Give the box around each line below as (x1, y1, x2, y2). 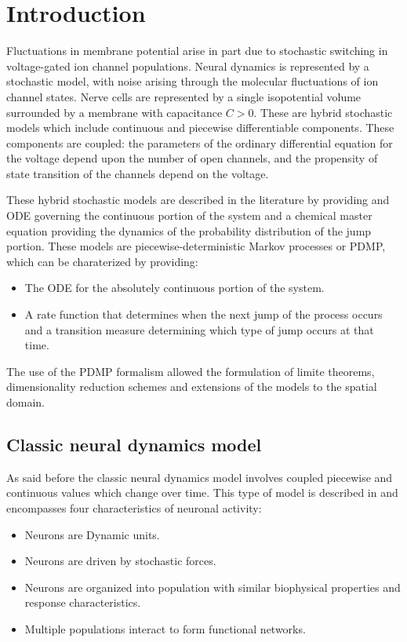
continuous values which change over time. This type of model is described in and (6, 484, 398, 501)
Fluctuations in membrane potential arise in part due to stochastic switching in (6, 42, 388, 59)
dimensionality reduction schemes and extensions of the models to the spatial (6, 378, 377, 395)
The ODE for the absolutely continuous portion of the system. (24, 279, 325, 296)
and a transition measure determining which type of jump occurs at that (24, 321, 374, 337)
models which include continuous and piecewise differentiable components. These (6, 119, 394, 136)
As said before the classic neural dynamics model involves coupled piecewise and (6, 469, 393, 485)
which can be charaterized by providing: (6, 253, 198, 269)
